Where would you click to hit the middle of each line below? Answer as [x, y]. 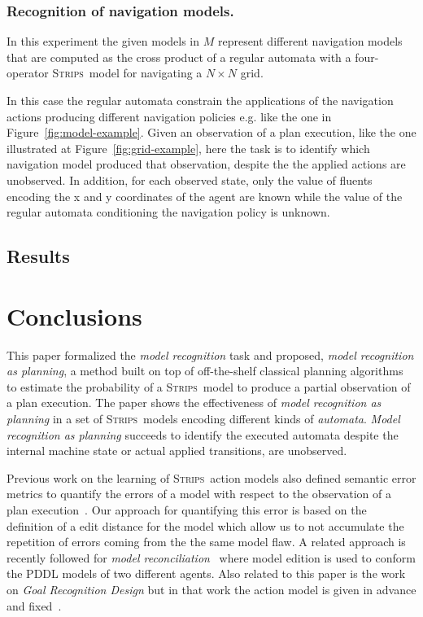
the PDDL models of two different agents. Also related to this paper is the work [206, 573]
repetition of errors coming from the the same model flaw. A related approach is [206, 542]
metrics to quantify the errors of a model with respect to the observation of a [199, 494]
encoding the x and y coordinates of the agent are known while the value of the [205, 196]
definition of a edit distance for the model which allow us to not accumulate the [205, 525]
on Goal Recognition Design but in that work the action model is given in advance [211, 589]
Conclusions [74, 315]
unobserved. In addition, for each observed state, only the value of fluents [190, 179]
